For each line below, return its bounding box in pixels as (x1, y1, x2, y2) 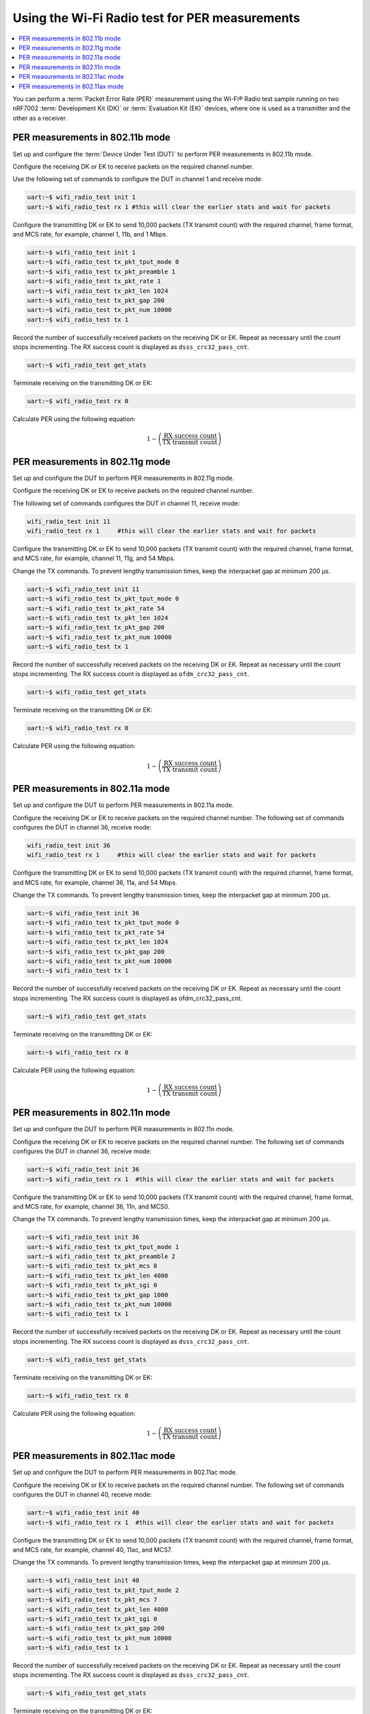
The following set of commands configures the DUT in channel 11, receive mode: (12, 499, 240, 507)
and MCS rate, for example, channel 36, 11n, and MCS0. (12, 1202, 170, 1210)
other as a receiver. (12, 114, 68, 122)
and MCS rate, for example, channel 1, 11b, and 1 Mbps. (12, 230, 168, 239)
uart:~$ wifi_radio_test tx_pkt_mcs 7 (27, 1596, 158, 1604)
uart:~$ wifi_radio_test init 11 (27, 585, 140, 593)
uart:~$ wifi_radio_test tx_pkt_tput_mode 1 (27, 1243, 180, 1251)
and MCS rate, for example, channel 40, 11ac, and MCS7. (12, 1545, 173, 1554)
